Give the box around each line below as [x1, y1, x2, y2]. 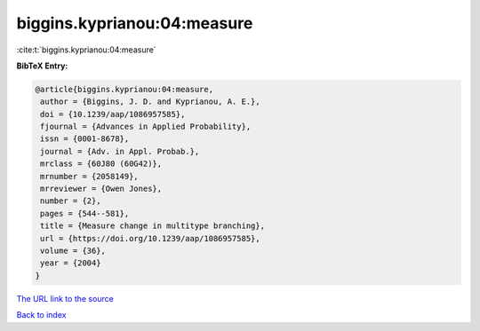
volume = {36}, [40, 246, 107, 256]
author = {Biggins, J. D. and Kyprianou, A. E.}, [40, 97, 261, 106]
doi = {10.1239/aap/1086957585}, [40, 109, 186, 119]
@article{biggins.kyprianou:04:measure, [35, 84, 213, 94]
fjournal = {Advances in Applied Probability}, [40, 122, 252, 132]
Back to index [16, 310, 67, 320]
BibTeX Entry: [16, 60, 68, 71]
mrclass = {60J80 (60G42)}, [40, 159, 163, 169]
